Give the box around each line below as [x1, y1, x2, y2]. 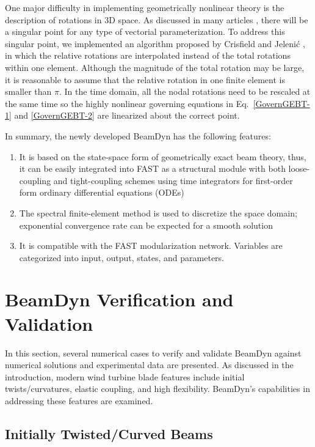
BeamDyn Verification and [5, 287, 234, 312]
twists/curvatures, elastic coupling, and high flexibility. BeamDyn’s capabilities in [5, 382, 310, 395]
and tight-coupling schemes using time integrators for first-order [53, 174, 293, 187]
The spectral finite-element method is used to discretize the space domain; [19, 206, 297, 219]
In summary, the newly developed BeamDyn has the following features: [5, 129, 271, 142]
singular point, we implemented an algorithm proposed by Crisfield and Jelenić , [5, 37, 305, 50]
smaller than [5, 85, 52, 98]
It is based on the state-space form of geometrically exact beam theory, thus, [19, 150, 306, 163]
